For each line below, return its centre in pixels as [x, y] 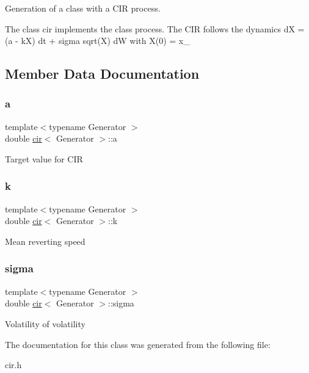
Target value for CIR [44, 158]
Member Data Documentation [102, 74]
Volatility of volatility [45, 323]
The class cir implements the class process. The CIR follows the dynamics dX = [155, 28]
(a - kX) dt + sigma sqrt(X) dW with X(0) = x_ [97, 41]
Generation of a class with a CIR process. [83, 8]
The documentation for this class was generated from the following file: [138, 344]
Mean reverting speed [45, 241]
